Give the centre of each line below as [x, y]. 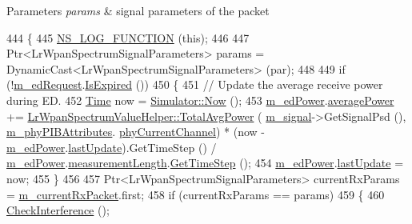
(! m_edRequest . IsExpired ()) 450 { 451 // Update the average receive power [195, 84]
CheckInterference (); [58, 210]
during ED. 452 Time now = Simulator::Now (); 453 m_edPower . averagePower [200, 100]
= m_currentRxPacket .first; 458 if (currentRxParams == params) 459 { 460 [196, 194]
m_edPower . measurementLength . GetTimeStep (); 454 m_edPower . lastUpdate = [205, 163]
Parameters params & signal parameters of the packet [138, 10]
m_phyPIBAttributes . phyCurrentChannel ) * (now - [136, 132]
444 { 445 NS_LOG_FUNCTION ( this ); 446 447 [128, 37]
